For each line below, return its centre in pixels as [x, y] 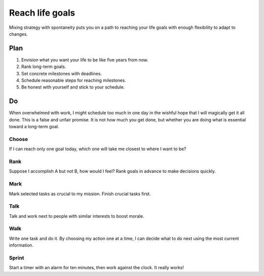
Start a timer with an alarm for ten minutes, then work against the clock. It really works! [97, 268]
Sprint [17, 258]
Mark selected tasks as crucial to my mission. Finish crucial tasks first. [80, 194]
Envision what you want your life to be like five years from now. [85, 60]
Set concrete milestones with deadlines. [62, 73]
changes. [18, 34]
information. [21, 245]
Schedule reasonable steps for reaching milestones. [74, 80]
